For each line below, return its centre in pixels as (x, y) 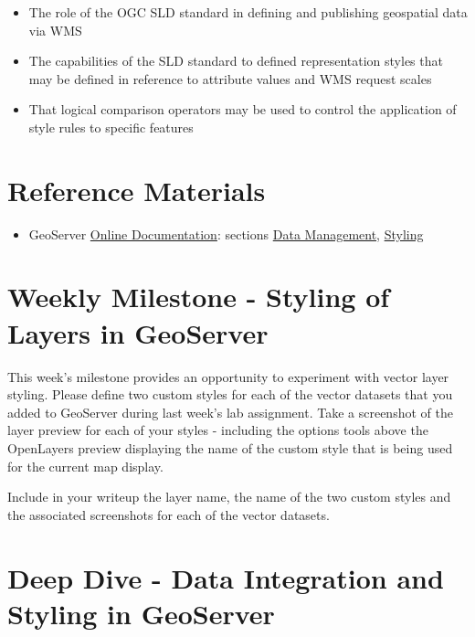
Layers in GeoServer (138, 332)
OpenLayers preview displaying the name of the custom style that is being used (230, 447)
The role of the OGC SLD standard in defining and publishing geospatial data (248, 12)
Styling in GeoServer (141, 613)
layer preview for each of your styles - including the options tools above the (218, 430)
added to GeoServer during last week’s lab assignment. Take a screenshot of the (230, 412)
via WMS (55, 30)
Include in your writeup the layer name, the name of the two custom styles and (229, 497)
